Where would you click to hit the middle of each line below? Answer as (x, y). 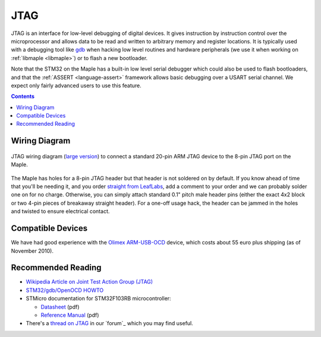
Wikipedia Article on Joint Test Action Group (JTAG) (89, 282)
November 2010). (32, 251)
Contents (23, 96)
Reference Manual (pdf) (70, 315)
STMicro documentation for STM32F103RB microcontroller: (99, 298)
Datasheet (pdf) (60, 307)
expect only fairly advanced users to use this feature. (76, 85)
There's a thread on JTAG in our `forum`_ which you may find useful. (109, 323)
